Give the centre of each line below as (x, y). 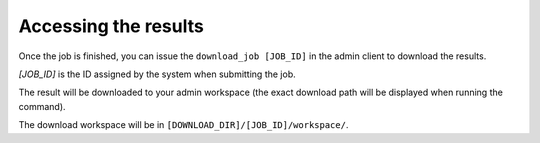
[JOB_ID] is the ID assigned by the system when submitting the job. (157, 74)
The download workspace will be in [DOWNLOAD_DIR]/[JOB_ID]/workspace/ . (183, 125)
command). (42, 106)
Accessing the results (111, 26)
